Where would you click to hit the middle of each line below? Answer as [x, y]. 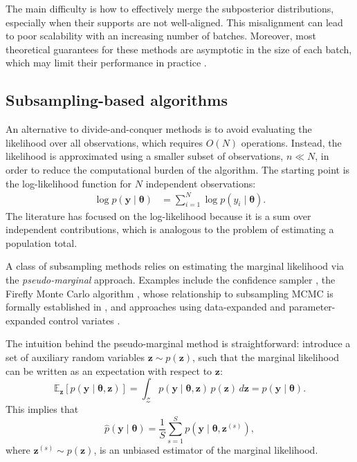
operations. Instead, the [291, 142]
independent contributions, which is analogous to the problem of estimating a [170, 229]
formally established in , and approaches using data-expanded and [146, 307]
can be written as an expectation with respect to [109, 370]
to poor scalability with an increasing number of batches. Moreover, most [161, 36]
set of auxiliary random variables [75, 357]
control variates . [84, 320]
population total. [42, 242]
